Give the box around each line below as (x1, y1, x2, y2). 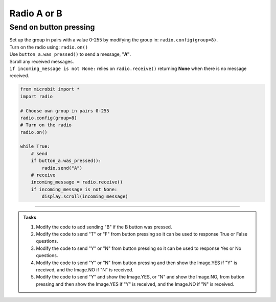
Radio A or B (9, 8, 62, 19)
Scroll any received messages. (9, 58, 74, 64)
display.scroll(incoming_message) (41, 194, 128, 199)
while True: (20, 144, 51, 149)
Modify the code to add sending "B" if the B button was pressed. (36, 224, 172, 230)
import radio (20, 94, 53, 99)
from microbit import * (20, 86, 80, 92)
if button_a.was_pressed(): (31, 158, 102, 164)
